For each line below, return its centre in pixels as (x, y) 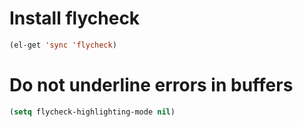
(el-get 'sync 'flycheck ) (63, 45)
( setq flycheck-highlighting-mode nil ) (92, 112)
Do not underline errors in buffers (151, 85)
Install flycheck (75, 18)
